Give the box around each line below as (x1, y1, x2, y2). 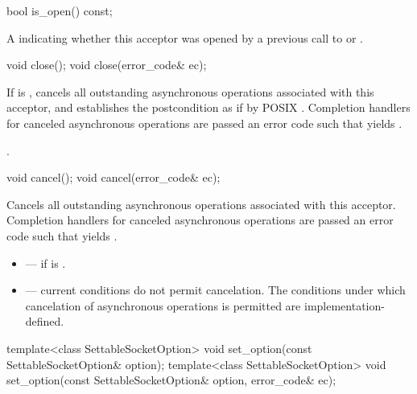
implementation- (303, 297, 385, 314)
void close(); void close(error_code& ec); (6, 56, 207, 73)
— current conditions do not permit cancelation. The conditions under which (25, 281, 406, 298)
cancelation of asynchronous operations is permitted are (25, 297, 301, 314)
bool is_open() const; (6, 2, 113, 18)
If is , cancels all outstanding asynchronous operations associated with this (6, 83, 374, 100)
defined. (25, 313, 64, 330)
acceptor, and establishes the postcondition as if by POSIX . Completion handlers (6, 99, 411, 116)
